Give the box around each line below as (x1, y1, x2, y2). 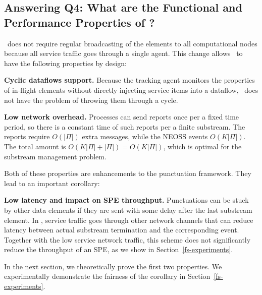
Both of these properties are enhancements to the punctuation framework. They (4, 168, 251, 179)
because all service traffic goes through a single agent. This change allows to (4, 48, 243, 58)
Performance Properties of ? (4, 14, 155, 30)
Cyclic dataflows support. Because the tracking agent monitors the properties (4, 75, 255, 85)
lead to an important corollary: (4, 178, 100, 188)
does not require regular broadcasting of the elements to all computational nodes (7, 38, 257, 48)
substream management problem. (4, 151, 107, 161)
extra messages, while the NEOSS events (82, 131, 208, 142)
